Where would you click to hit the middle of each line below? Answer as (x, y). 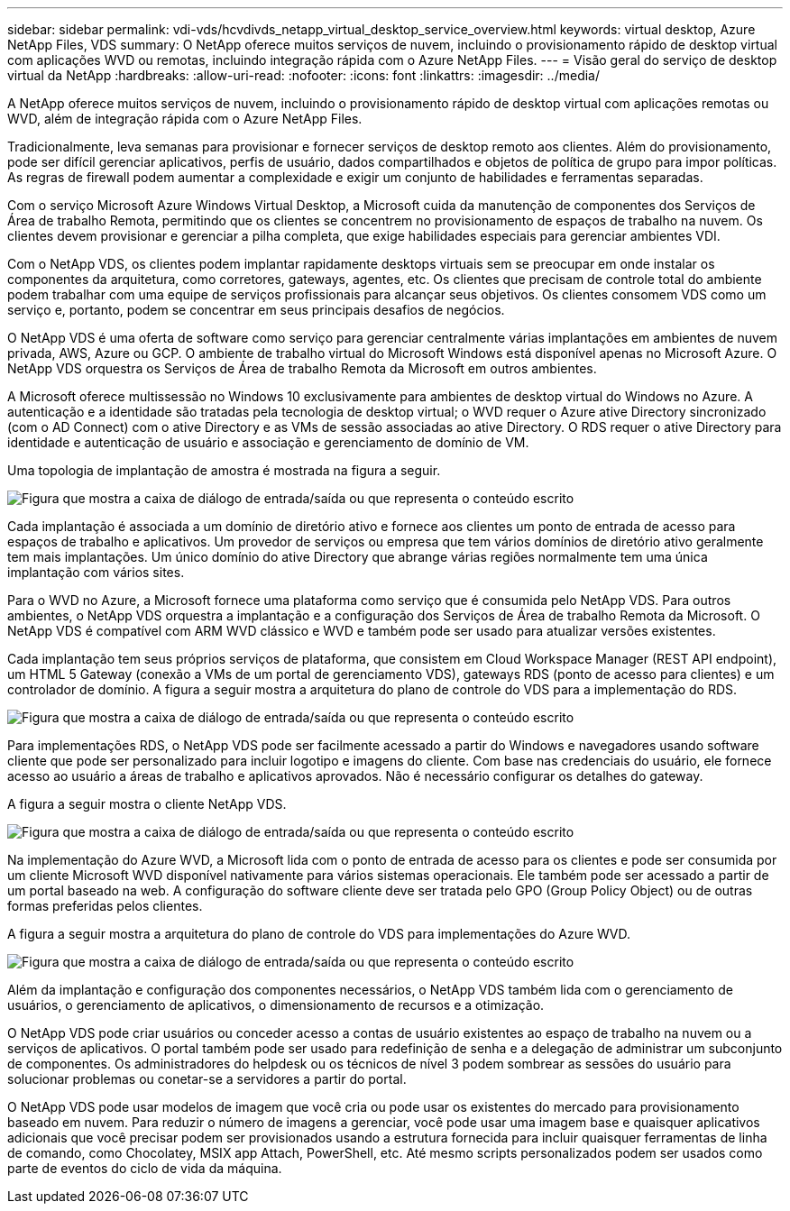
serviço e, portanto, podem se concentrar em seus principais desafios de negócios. (256, 310)
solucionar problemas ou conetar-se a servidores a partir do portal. (207, 1079)
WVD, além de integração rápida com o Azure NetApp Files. (185, 119)
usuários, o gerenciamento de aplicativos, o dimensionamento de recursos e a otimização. (276, 1005)
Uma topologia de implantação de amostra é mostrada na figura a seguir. (224, 470)
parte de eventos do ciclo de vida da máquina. (145, 1168)
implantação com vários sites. (96, 572)
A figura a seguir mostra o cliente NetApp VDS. (147, 804)
